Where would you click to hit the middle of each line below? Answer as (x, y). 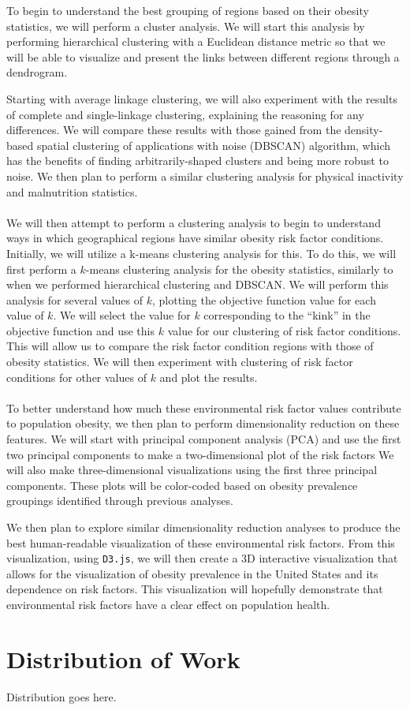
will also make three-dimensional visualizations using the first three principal (192, 470)
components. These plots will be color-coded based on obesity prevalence (182, 485)
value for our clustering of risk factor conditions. (284, 330)
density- (364, 130)
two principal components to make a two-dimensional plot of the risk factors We (200, 454)
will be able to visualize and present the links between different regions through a (203, 56)
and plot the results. (209, 377)
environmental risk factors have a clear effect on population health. (168, 605)
